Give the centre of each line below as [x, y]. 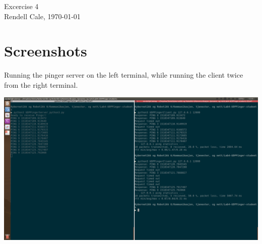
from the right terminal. [41, 84]
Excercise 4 [21, 6]
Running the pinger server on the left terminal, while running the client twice [124, 75]
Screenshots [46, 51]
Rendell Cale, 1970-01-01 [42, 16]
